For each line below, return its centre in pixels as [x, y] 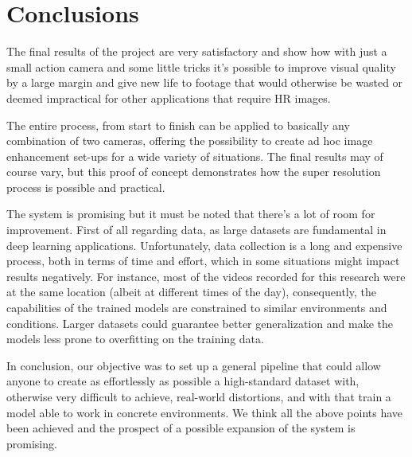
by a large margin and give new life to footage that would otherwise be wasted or [205, 82]
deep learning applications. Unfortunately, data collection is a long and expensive [204, 245]
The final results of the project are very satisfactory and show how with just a [197, 51]
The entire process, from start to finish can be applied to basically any [178, 125]
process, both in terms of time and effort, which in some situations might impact [203, 261]
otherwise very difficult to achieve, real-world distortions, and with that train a [199, 396]
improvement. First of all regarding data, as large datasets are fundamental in [196, 230]
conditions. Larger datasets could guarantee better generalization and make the [200, 323]
